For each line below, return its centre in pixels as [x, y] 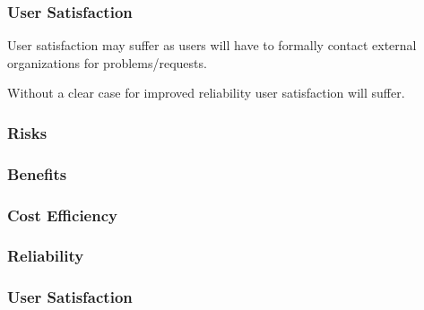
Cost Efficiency [62, 215]
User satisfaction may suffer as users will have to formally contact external [212, 45]
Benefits [37, 173]
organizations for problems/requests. [107, 62]
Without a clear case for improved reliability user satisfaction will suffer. [206, 93]
